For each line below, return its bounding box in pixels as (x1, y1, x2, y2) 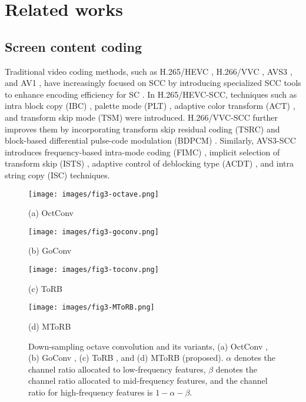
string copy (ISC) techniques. (5, 168, 110, 181)
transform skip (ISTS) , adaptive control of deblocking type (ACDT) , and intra (5, 157, 294, 170)
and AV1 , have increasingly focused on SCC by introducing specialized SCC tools (5, 77, 301, 89)
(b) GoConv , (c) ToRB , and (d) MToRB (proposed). (28, 351, 224, 364)
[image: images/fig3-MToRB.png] (28, 303, 155, 312)
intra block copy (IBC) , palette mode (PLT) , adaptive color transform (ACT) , (5, 99, 295, 112)
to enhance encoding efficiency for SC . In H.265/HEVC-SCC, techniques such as (5, 88, 297, 100)
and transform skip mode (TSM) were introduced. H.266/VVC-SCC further (5, 111, 278, 123)
